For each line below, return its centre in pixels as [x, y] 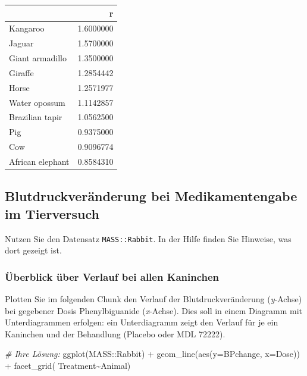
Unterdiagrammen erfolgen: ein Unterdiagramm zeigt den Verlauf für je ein [142, 322]
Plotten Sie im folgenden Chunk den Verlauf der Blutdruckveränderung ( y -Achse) [153, 299]
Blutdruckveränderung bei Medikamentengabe [151, 196]
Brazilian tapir [36, 117]
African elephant [39, 161]
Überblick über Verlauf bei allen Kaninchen [112, 276]
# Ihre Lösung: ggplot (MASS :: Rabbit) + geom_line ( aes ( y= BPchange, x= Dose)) [152, 354]
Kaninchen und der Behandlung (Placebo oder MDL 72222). [115, 333]
